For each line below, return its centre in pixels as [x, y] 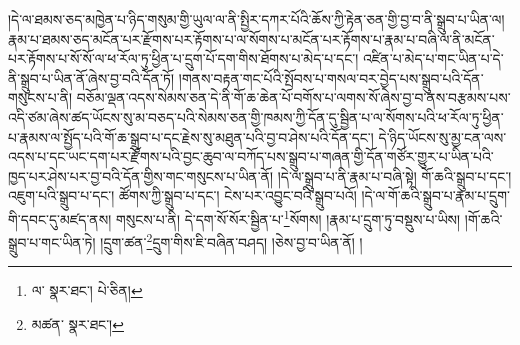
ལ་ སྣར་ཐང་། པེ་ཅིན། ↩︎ [87, 290]
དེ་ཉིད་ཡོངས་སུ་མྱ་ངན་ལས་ [442, 136]
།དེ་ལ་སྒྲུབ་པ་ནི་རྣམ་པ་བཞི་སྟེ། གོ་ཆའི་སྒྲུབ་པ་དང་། [394, 175]
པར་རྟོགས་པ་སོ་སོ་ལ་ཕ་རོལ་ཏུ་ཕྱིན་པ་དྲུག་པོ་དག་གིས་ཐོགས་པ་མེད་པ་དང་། [183, 58]
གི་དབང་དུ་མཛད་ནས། [60, 218]
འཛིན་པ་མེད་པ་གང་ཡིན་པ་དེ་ [433, 58]
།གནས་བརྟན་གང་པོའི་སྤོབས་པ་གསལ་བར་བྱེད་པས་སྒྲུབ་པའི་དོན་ [331, 77]
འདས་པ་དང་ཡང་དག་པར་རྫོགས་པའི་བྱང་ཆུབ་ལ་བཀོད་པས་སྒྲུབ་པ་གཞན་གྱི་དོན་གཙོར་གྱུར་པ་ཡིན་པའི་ [251, 156]
